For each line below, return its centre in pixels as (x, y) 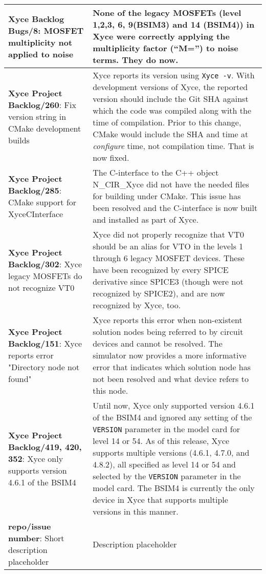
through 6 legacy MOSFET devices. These (169, 258)
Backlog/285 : (35, 190)
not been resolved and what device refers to (171, 379)
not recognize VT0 (41, 287)
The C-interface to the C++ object (156, 172)
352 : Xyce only (36, 458)
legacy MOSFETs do (45, 275)
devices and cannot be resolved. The (158, 343)
